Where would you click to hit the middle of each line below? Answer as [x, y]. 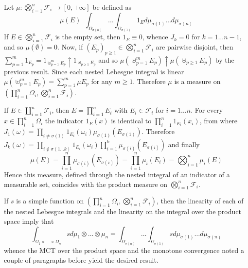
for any [102, 81]
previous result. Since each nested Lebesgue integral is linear [94, 72]
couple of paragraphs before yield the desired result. [81, 260]
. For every [207, 110]
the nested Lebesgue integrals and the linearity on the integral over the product [123, 211]
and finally [184, 144]
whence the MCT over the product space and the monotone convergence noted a [124, 250]
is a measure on [197, 81]
